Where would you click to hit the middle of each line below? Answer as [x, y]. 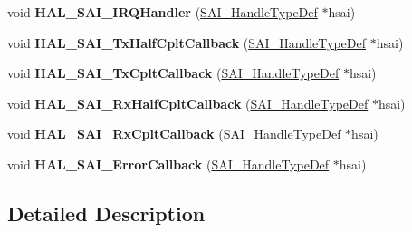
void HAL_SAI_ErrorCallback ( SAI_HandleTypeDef [168, 164]
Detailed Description [106, 213]
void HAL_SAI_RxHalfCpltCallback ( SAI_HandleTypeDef [188, 103]
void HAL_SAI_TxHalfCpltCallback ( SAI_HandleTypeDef [187, 42]
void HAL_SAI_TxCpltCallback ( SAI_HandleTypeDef [173, 73]
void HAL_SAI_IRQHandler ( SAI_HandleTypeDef [163, 12]
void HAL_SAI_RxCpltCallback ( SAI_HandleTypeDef [174, 134]
